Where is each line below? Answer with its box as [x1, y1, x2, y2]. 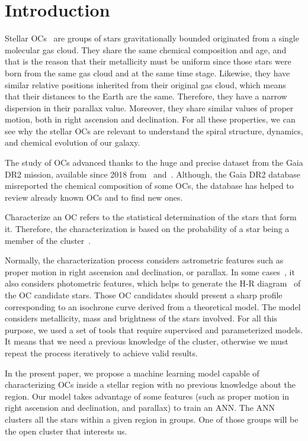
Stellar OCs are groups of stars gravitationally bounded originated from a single [5, 32, 299, 44]
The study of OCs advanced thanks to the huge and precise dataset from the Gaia [5, 156, 303, 169]
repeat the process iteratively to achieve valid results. [5, 346, 198, 359]
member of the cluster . [5, 234, 91, 246]
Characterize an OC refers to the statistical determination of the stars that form [5, 211, 297, 223]
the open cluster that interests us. [5, 424, 127, 437]
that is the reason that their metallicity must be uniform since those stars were [5, 55, 291, 67]
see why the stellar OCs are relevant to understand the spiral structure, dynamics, [5, 124, 303, 137]
